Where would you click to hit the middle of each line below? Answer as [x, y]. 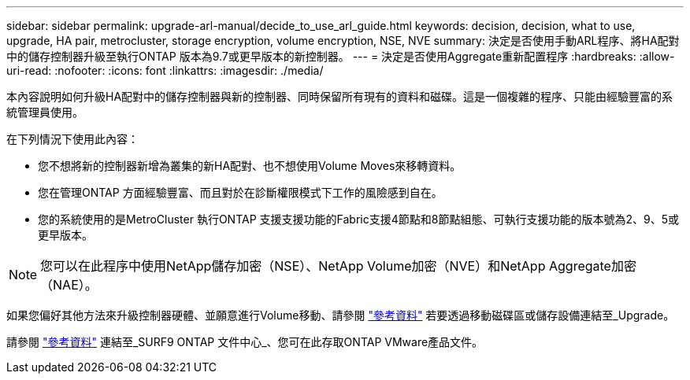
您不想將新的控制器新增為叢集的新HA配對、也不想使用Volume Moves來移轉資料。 [250, 166]
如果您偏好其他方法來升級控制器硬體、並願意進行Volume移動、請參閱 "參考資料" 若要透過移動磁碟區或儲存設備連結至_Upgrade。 [341, 315]
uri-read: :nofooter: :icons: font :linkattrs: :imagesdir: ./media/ [165, 70]
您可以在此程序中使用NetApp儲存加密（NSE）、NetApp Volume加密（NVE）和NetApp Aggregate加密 [338, 266]
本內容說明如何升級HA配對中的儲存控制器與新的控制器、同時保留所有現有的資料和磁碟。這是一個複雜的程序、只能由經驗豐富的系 [340, 96]
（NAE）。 [69, 285]
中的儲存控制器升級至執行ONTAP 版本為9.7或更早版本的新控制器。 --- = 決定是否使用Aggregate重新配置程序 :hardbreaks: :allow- [341, 56]
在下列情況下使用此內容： [72, 139]
